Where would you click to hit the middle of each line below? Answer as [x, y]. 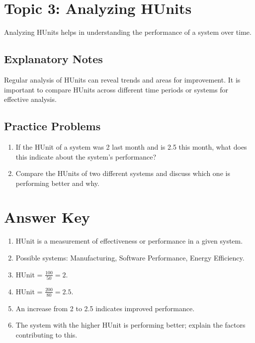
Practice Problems [52, 126]
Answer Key [47, 217]
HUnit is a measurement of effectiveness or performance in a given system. [129, 241]
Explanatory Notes [53, 59]
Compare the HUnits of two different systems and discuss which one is [123, 173]
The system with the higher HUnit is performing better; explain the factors [130, 325]
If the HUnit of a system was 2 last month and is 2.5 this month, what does [131, 146]
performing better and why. [57, 183]
